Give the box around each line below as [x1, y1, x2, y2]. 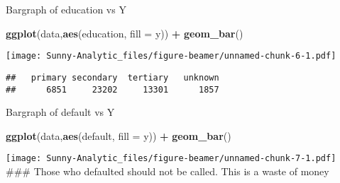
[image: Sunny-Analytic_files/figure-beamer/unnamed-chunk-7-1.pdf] [6, 153, 336, 164]
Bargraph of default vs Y [6, 105, 115, 119]
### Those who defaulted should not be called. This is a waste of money [6, 164, 329, 178]
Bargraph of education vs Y [6, 2, 126, 16]
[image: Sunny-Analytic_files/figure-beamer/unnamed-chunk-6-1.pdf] [6, 51, 336, 61]
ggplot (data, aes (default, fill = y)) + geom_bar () [6, 128, 231, 143]
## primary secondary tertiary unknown [6, 72, 219, 83]
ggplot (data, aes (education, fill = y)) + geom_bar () [6, 25, 243, 40]
